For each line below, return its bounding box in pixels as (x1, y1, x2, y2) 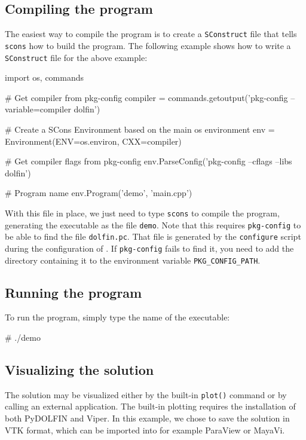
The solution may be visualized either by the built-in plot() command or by (5, 388, 287, 401)
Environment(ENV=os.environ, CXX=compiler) (5, 135, 182, 147)
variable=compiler (5, 103, 71, 115)
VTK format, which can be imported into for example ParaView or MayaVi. (5, 423, 285, 436)
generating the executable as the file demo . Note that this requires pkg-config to (5, 218, 301, 231)
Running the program (5, 283, 142, 301)
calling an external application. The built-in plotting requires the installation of (5, 400, 296, 412)
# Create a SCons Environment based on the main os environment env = (5, 123, 275, 135)
